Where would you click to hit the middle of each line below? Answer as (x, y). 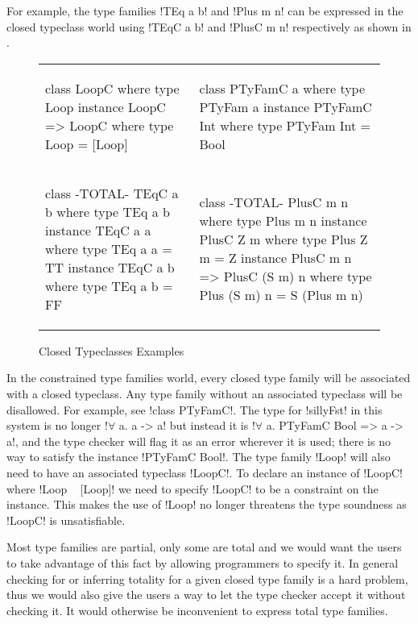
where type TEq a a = (109, 248)
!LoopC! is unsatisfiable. (66, 520)
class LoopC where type (112, 88)
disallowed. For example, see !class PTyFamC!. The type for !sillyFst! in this (195, 409)
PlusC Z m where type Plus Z (283, 239)
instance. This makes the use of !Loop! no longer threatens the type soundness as (207, 504)
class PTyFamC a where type (282, 88)
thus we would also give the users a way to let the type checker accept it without (206, 595)
